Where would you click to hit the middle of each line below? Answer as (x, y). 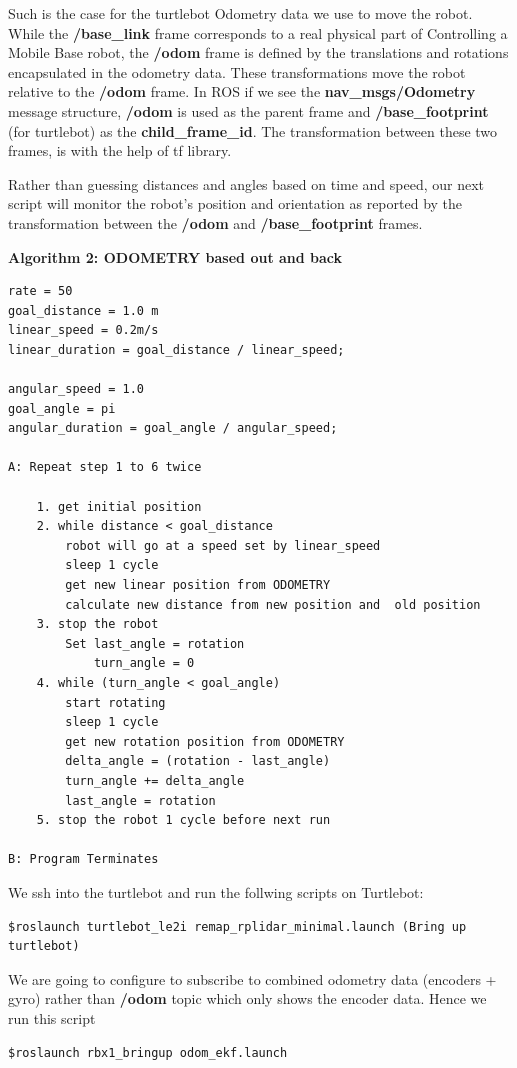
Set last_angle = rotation (155, 643)
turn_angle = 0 (144, 663)
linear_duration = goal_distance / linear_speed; (176, 349)
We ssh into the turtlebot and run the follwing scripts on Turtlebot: (216, 891)
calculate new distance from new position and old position (273, 604)
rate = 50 (40, 291)
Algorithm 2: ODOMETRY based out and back (175, 256)
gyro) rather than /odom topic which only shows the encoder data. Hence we (247, 998)
